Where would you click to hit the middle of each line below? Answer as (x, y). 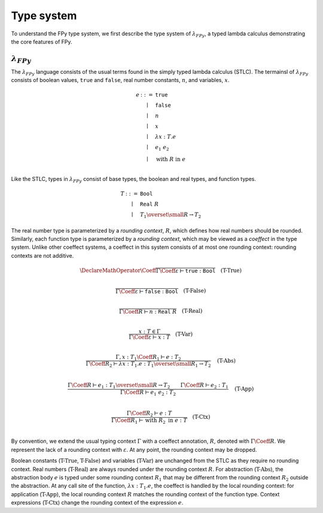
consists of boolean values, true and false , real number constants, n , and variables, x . (120, 80)
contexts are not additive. (42, 255)
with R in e (171, 159)
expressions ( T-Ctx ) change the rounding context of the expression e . (97, 503)
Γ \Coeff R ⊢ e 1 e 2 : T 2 (148, 393)
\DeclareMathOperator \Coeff (118, 270)
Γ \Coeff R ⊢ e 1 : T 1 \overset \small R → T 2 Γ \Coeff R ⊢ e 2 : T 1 (148, 385)
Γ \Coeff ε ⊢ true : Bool (186, 271)
